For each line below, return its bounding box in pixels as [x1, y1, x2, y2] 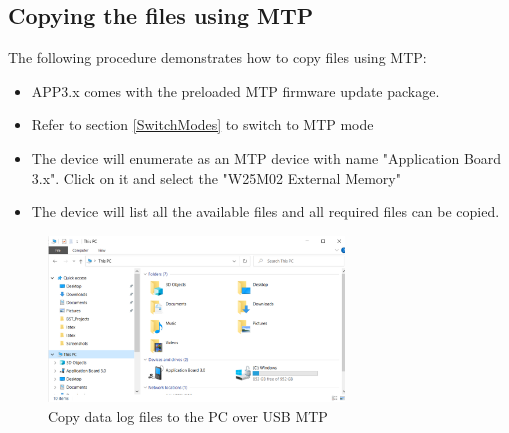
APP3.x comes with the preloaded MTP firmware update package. [31, 80, 440, 101]
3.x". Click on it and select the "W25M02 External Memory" [31, 167, 401, 188]
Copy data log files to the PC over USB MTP [48, 405, 328, 426]
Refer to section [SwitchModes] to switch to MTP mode [31, 114, 374, 135]
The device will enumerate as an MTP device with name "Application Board [31, 147, 502, 168]
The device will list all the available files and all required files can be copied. [31, 201, 500, 222]
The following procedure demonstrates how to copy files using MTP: [8, 47, 427, 68]
